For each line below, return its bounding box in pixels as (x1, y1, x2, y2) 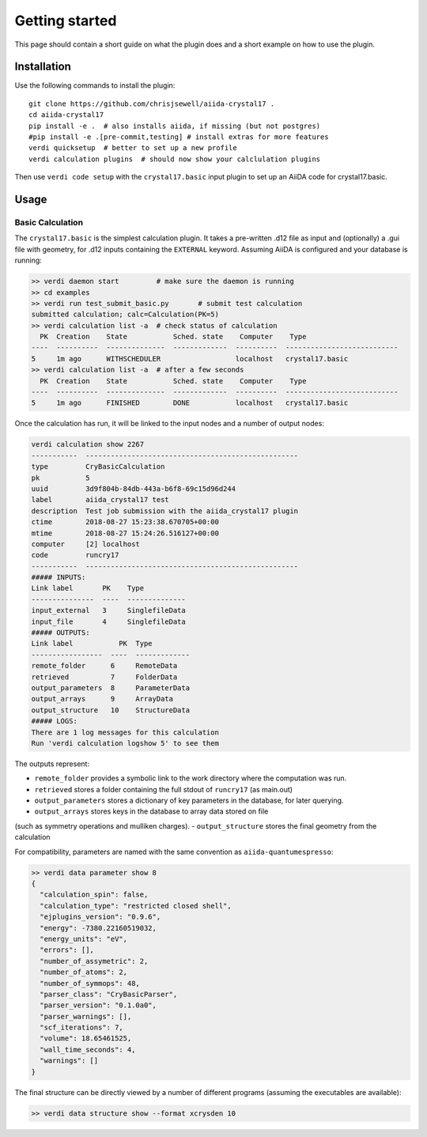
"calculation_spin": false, (40, 890, 149, 899)
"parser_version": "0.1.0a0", (40, 1001, 157, 1010)
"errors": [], (40, 946, 95, 954)
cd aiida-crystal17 (28, 111, 104, 119)
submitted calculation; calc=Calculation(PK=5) (31, 310, 219, 319)
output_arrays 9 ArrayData (31, 694, 174, 704)
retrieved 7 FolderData (31, 672, 178, 682)
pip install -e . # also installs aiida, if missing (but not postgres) (28, 121, 321, 130)
